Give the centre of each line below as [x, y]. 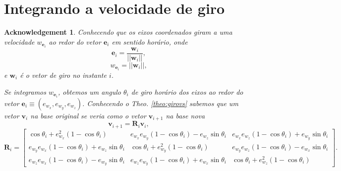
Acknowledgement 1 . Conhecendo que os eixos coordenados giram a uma [118, 32]
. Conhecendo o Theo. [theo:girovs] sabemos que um [160, 103]
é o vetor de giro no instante [63, 75]
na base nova [185, 115]
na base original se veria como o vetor [88, 115]
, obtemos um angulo [89, 91]
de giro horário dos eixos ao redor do [187, 91]
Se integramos [25, 91]
